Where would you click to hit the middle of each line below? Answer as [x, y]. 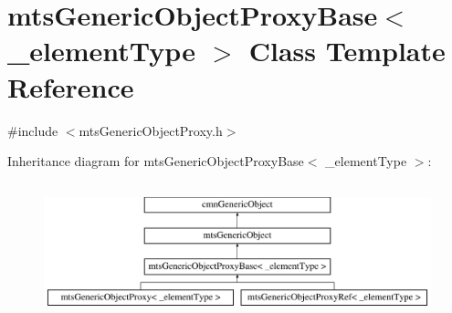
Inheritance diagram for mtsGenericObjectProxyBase [156, 161]
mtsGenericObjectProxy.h [151, 130]
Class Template [347, 51]
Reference [71, 86]
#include [33, 130]
